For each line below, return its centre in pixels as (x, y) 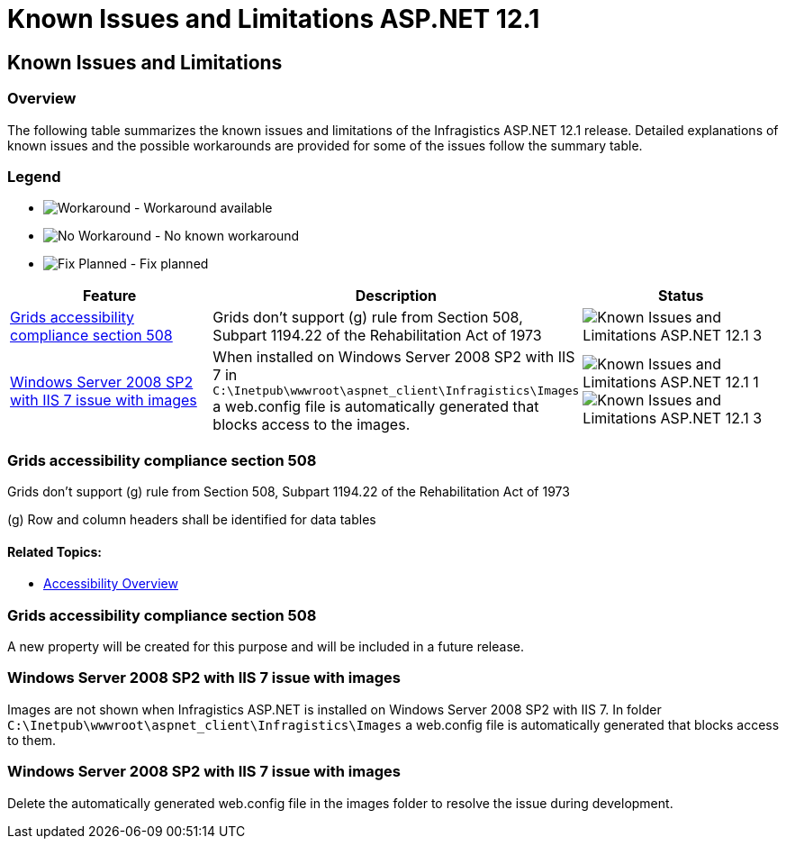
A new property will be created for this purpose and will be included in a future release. (266, 647)
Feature (109, 296)
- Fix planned (169, 264)
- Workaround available (203, 208)
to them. (32, 740)
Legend (34, 176)
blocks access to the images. (312, 425)
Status (681, 296)
